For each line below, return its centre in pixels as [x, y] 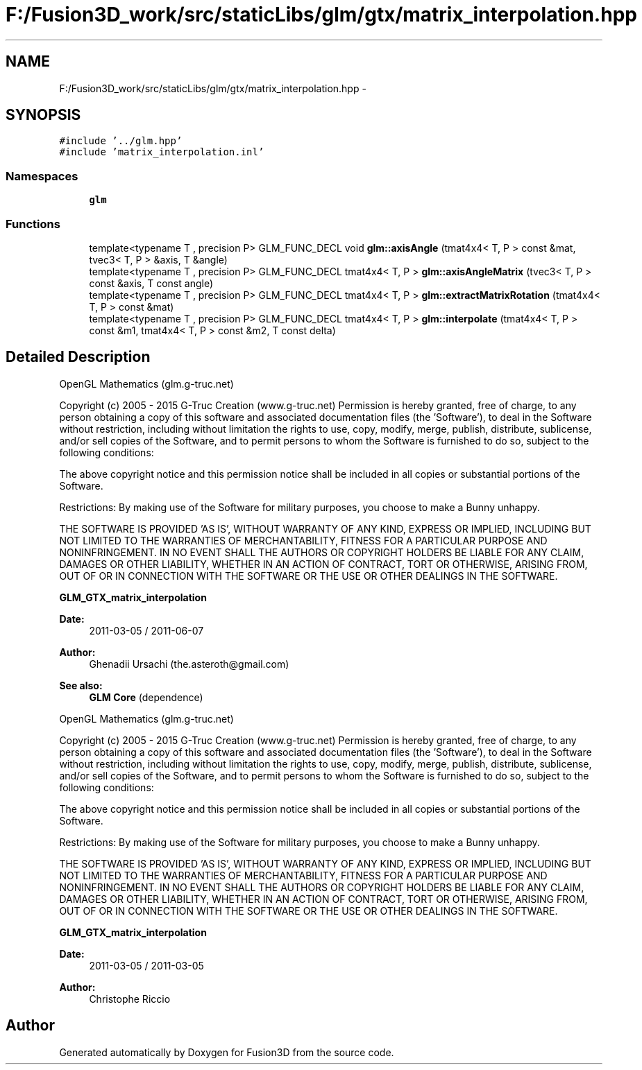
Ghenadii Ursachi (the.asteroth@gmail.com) [189, 664]
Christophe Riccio [130, 999]
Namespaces [42, 176]
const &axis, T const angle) [151, 283]
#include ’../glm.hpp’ [121, 141]
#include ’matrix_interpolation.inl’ [162, 152]
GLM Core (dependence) [146, 697]
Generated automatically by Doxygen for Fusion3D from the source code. [227, 1052]
